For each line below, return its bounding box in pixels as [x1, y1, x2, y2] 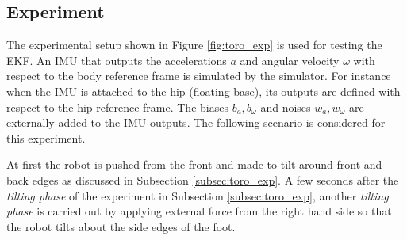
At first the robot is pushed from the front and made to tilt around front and [6, 156, 382, 173]
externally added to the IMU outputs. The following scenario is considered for [6, 114, 386, 131]
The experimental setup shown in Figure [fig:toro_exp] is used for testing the [6, 36, 382, 53]
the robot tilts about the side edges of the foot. [6, 218, 236, 234]
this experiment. [6, 129, 86, 146]
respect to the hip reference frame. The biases [6, 98, 228, 115]
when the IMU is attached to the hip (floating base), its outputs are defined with [6, 82, 401, 99]
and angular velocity [240, 51, 340, 68]
